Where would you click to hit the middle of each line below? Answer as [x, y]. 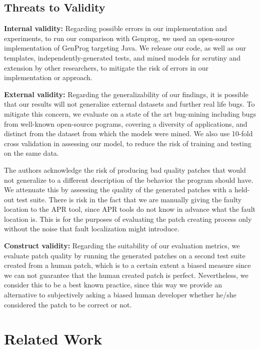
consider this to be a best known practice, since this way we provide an [113, 285]
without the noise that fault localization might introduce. [92, 229]
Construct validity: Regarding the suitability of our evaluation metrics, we [122, 246]
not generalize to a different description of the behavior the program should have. [129, 180]
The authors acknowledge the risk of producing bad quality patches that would [125, 169]
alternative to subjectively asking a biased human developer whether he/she [120, 295]
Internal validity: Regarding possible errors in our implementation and [116, 28]
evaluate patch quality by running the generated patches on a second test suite [125, 255]
